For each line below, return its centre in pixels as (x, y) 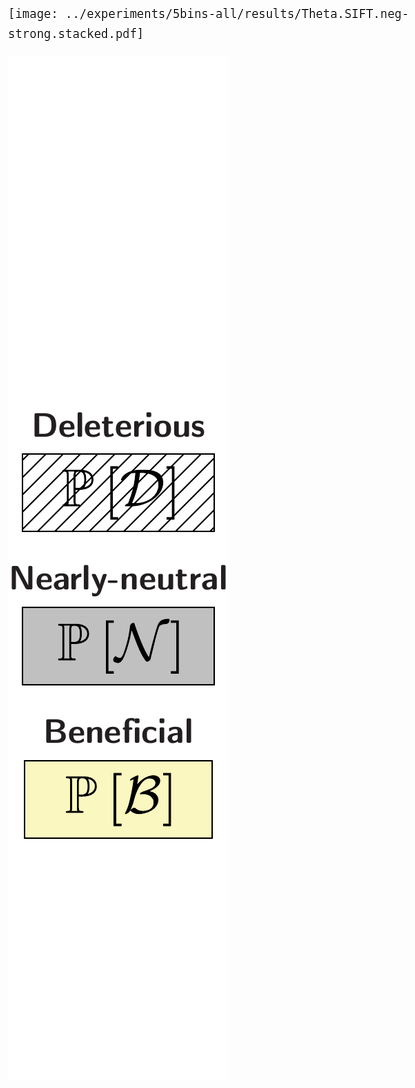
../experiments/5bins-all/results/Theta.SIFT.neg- (237, 14)
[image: (33, 14)
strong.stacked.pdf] (76, 33)
